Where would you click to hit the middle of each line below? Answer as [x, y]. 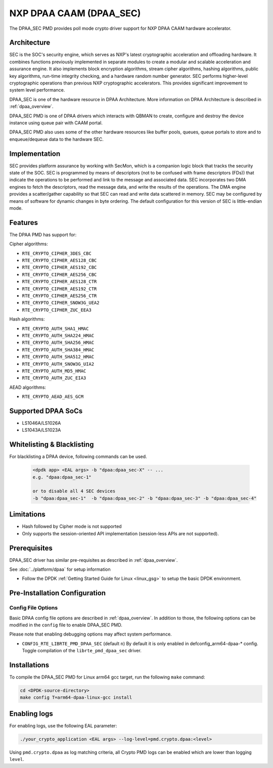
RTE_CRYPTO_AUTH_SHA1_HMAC [55, 328]
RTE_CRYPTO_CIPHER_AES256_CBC [59, 275]
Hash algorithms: [27, 319]
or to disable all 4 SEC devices [74, 491]
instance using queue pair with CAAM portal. [56, 123]
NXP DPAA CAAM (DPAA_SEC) [75, 13]
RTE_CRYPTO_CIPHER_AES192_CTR [59, 289]
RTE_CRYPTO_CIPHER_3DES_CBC [57, 253]
